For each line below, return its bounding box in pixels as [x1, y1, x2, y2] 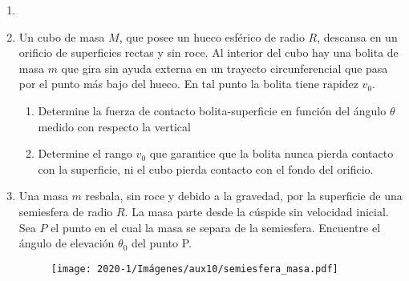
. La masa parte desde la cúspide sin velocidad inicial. [124, 203, 389, 219]
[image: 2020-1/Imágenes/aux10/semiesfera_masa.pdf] [51, 263, 338, 275]
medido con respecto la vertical [38, 118, 191, 134]
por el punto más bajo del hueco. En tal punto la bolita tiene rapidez [18, 75, 358, 92]
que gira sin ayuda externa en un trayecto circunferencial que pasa [61, 59, 388, 76]
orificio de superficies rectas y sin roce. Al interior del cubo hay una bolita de [18, 44, 399, 61]
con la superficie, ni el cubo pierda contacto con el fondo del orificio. [38, 160, 374, 177]
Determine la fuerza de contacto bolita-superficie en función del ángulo [38, 102, 387, 118]
